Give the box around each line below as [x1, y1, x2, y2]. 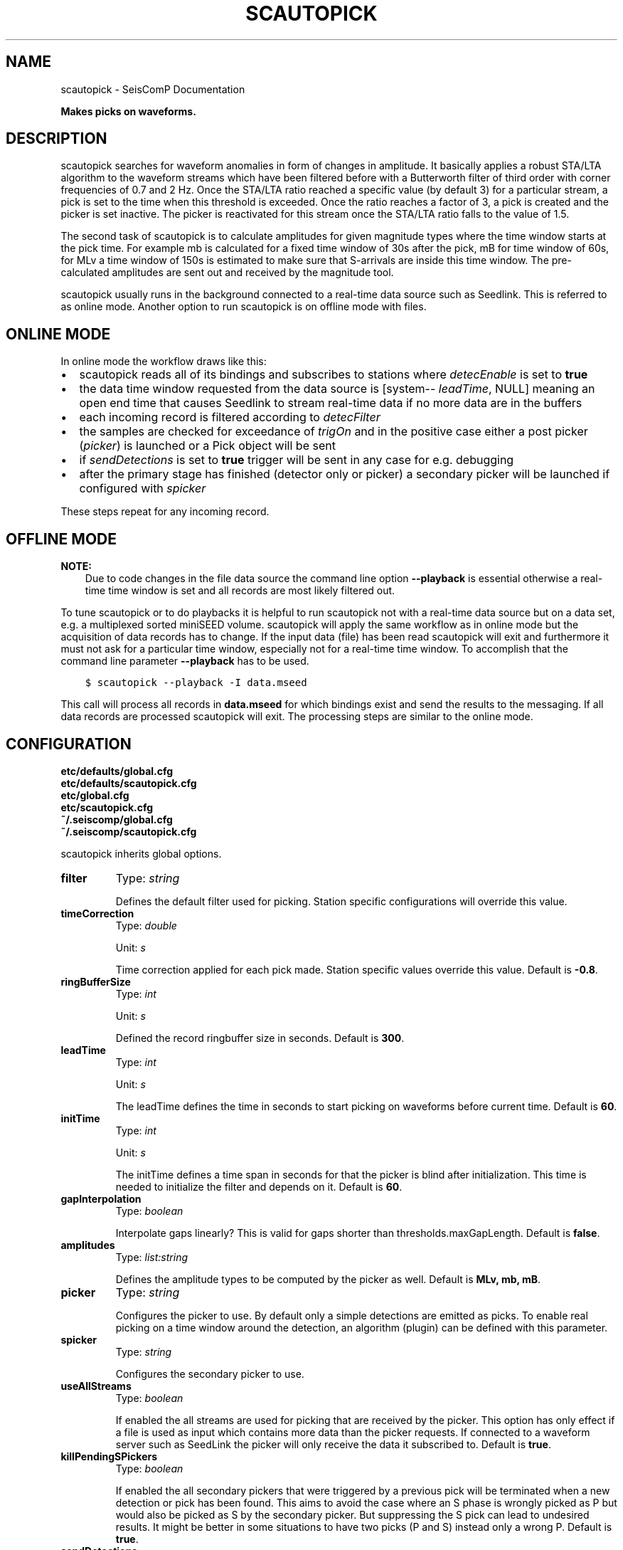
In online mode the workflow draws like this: [60, 355, 267, 368]
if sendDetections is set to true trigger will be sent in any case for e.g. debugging [79, 453, 514, 468]
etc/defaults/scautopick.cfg [60, 776, 197, 789]
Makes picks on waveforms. [60, 105, 196, 117]
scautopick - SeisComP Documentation [60, 83, 245, 95]
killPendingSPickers [60, 1450, 158, 1462]
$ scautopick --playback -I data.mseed [85, 677, 307, 689]
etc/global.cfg [60, 789, 129, 801]
